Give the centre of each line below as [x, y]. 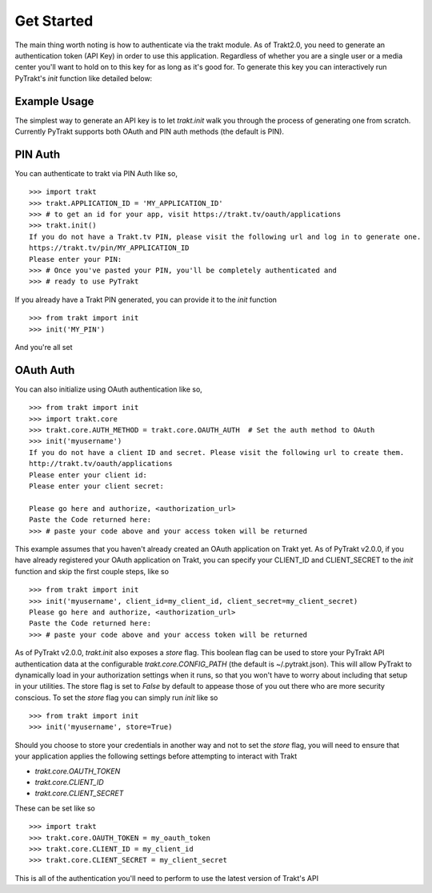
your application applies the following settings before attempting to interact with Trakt [156, 756]
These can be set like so [55, 808]
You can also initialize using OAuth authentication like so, [109, 389]
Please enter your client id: [88, 475]
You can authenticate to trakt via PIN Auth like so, [96, 173]
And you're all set [44, 347]
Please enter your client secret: [96, 486]
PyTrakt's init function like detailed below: [84, 78]
